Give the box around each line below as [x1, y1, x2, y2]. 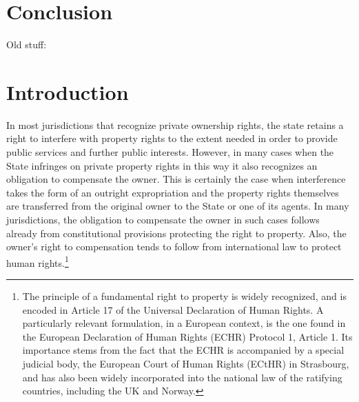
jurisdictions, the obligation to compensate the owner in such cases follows [6, 212, 320, 226]
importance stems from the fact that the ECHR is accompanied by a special [22, 343, 345, 357]
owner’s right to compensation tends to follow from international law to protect [6, 239, 342, 254]
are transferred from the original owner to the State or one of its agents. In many [6, 199, 349, 213]
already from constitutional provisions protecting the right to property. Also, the [6, 225, 347, 240]
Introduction [6, 77, 129, 105]
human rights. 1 [6, 253, 69, 270]
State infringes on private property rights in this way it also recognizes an [6, 158, 318, 172]
